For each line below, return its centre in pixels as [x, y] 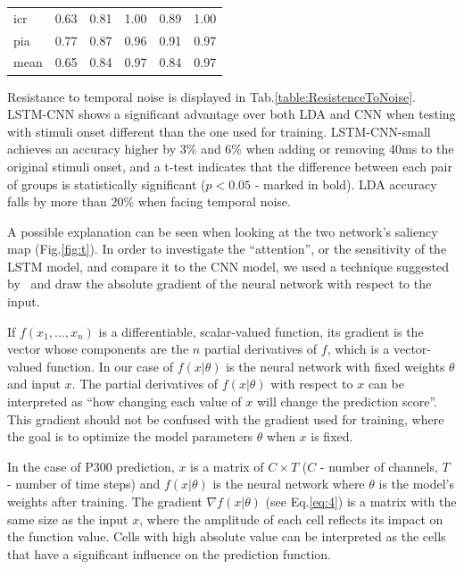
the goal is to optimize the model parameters [130, 436]
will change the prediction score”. [347, 402]
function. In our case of [110, 366]
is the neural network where [289, 484]
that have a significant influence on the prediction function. [169, 553]
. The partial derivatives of [145, 384]
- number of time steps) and [84, 484]
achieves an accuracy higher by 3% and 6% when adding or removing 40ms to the [231, 149]
